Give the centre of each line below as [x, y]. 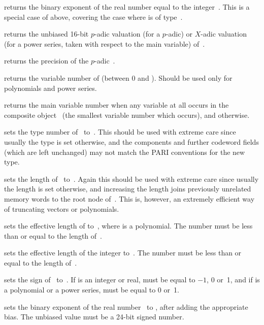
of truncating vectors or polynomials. [62, 208]
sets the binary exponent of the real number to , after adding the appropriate [126, 306]
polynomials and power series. [51, 88]
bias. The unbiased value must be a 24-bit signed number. [94, 317]
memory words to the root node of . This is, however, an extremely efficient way [129, 198]
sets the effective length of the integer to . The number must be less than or [123, 253]
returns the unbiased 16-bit [46, 34]
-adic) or [179, 34]
